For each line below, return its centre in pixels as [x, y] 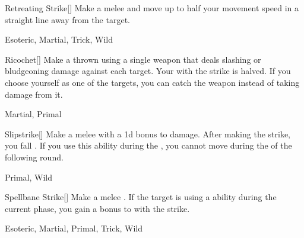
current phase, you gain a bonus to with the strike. [97, 208]
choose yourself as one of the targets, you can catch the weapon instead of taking [152, 82]
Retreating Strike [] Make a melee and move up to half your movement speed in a [152, 8]
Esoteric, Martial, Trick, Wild [59, 39]
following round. [34, 157]
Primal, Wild [28, 177]
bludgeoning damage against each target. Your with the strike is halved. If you [148, 71]
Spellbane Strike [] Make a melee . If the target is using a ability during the [141, 197]
